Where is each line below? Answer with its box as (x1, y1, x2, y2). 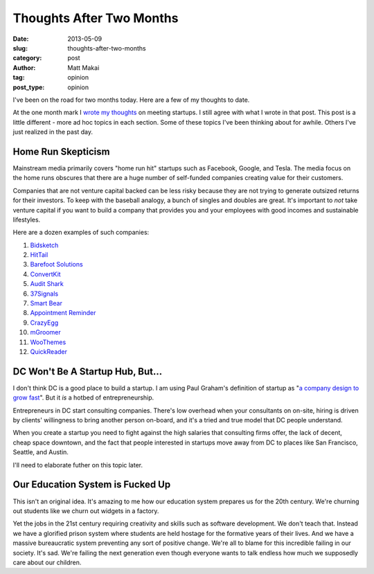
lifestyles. (12, 215, 41, 224)
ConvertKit (30, 270, 62, 278)
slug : (12, 44, 28, 52)
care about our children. (12, 558, 82, 566)
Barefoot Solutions (30, 260, 83, 269)
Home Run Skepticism (12, 145, 110, 157)
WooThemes (30, 338, 66, 346)
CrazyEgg (30, 319, 59, 327)
